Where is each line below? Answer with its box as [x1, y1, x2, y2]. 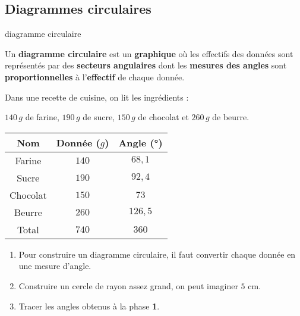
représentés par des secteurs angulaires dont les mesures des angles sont [5, 59, 287, 71]
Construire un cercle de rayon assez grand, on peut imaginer [18, 279, 238, 292]
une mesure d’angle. [18, 259, 91, 272]
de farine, [25, 111, 59, 123]
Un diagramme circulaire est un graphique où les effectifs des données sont [5, 47, 293, 60]
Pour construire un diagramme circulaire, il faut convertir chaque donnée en [18, 248, 296, 260]
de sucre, [83, 111, 115, 123]
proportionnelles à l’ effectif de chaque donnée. [5, 70, 185, 83]
